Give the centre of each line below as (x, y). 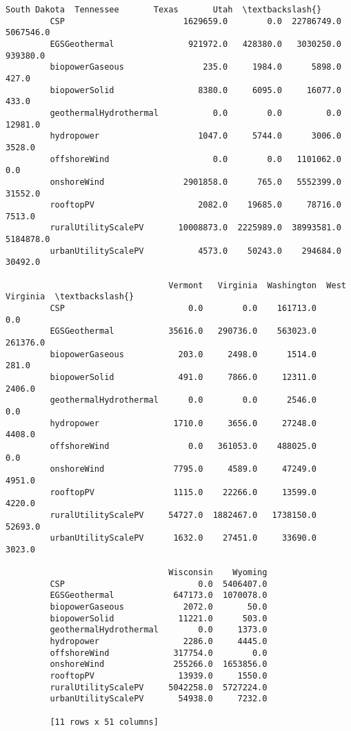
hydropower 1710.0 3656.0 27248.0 (183, 423)
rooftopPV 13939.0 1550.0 (159, 676)
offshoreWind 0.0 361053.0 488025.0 (183, 446)
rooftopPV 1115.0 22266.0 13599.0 (183, 492)
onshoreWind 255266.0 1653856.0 (159, 664)
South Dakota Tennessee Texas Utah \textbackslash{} (164, 10)
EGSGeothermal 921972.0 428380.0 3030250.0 (195, 44)
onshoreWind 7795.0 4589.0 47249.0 (183, 469)
